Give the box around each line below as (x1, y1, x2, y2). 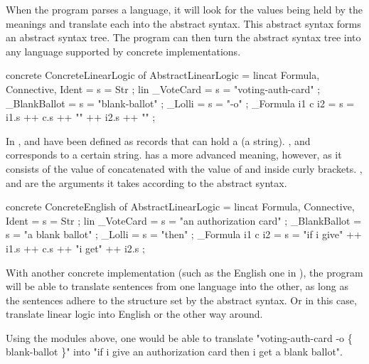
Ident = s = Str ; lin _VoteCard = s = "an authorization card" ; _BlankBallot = (6, 213, 362, 227)
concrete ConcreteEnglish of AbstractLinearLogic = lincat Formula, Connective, (6, 199, 355, 214)
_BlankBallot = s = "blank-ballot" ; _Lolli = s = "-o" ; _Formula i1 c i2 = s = (6, 95, 355, 110)
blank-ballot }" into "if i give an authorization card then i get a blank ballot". (6, 344, 343, 359)
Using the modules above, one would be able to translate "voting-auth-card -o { (6, 330, 353, 345)
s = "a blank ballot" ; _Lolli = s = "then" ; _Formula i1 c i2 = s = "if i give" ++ (6, 227, 362, 242)
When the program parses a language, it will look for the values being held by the (6, 2, 363, 16)
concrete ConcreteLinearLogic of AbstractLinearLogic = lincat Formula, (6, 68, 320, 82)
